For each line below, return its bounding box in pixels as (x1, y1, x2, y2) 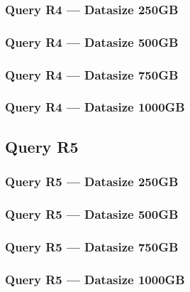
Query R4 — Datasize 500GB (5, 33, 179, 50)
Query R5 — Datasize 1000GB (5, 270, 185, 288)
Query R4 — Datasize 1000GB (5, 98, 185, 116)
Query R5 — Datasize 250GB (5, 173, 179, 190)
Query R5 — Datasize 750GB (5, 237, 179, 255)
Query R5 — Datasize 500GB (5, 205, 179, 222)
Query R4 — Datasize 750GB (5, 65, 179, 83)
